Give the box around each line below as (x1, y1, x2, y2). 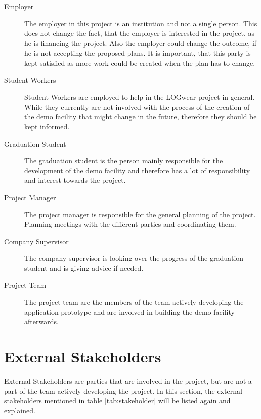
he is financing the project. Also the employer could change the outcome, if (24, 37, 257, 48)
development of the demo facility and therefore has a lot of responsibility (24, 165, 250, 175)
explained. (4, 405, 35, 415)
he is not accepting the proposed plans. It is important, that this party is (24, 48, 251, 58)
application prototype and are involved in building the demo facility (24, 306, 235, 317)
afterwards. (24, 316, 59, 327)
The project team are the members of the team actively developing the (24, 297, 244, 307)
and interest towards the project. (24, 175, 126, 185)
